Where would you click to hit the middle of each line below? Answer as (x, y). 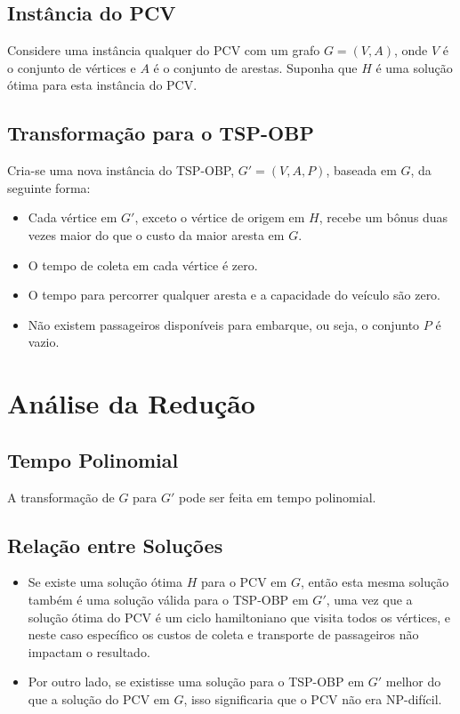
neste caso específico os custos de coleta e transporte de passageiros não (223, 634)
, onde (411, 50)
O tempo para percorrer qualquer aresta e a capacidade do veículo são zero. (234, 295)
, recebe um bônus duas (383, 217)
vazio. (44, 342)
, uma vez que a (369, 599)
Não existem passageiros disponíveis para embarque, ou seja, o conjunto (224, 324)
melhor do (413, 682)
